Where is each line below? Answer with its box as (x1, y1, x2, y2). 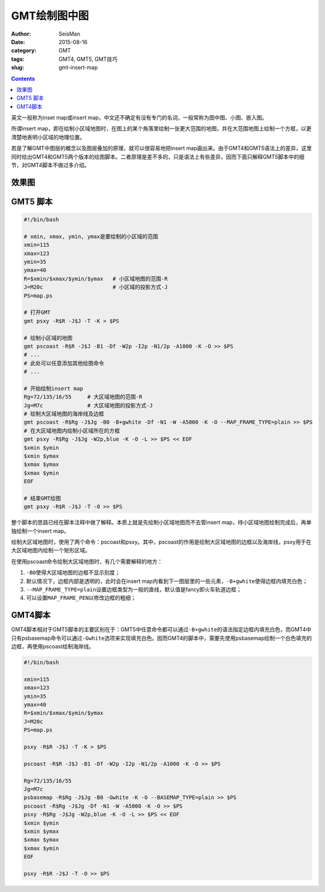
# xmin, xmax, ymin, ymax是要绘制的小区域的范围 (23, 233, 158, 240)
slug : (11, 64, 24, 71)
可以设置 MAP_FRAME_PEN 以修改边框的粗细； (26, 594, 137, 602)
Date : (11, 38, 25, 45)
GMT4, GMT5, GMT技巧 (58, 55, 117, 63)
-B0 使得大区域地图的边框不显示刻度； (26, 569, 120, 576)
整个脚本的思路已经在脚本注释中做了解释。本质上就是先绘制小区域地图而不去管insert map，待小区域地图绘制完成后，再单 (11, 519, 312, 526)
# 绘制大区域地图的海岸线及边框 (23, 410, 105, 418)
